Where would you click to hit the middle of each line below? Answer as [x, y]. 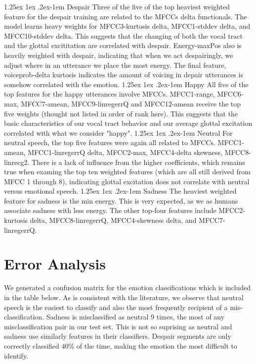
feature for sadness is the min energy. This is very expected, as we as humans [121, 200]
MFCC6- [230, 94]
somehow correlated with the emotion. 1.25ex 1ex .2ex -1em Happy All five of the [126, 84]
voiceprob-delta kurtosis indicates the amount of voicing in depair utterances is [124, 75]
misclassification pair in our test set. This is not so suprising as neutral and [118, 326]
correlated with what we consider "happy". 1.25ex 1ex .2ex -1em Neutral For [118, 132]
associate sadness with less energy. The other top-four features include [110, 210]
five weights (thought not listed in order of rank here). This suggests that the [121, 113]
